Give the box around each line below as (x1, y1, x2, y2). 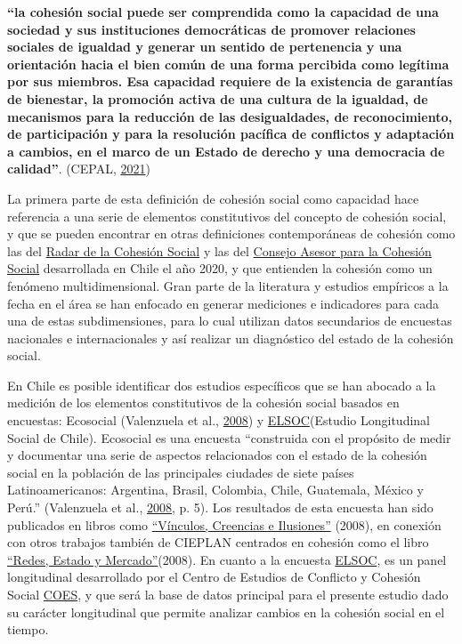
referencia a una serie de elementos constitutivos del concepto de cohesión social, (7, 206, 447, 225)
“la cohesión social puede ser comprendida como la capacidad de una (7, 3, 439, 20)
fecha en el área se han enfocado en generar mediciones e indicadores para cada (7, 294, 439, 312)
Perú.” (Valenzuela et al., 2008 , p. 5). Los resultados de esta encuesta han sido (7, 498, 434, 517)
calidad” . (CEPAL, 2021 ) (7, 159, 150, 178)
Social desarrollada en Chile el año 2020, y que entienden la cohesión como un (7, 259, 433, 278)
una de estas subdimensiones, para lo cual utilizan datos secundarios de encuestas (7, 311, 452, 330)
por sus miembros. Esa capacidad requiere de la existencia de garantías (7, 72, 453, 91)
